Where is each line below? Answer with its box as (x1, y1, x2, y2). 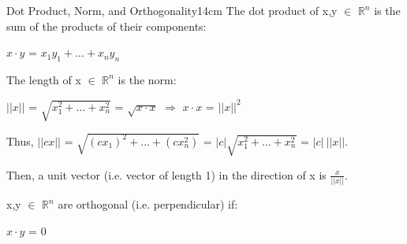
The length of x (6, 71, 81, 87)
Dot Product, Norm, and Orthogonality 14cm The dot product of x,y (6, 2, 338, 18)
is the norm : (118, 71, 177, 87)
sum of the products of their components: (6, 17, 207, 34)
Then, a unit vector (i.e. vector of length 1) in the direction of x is (6, 166, 327, 183)
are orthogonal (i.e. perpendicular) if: (58, 196, 238, 213)
